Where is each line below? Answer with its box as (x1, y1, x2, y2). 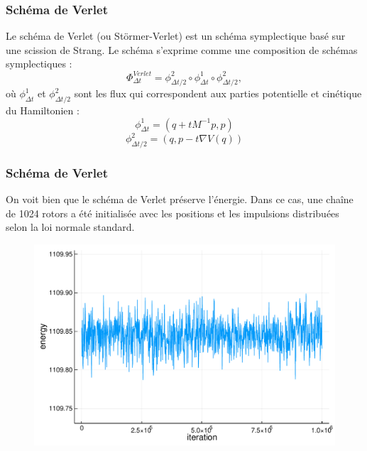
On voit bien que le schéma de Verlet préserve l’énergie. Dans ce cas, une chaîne (6, 192, 354, 207)
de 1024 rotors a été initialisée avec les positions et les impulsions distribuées (6, 205, 339, 220)
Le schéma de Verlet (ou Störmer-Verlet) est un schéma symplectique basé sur (6, 28, 346, 43)
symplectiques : (6, 56, 72, 71)
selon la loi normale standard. (6, 219, 135, 234)
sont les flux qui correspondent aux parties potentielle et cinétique (74, 86, 362, 101)
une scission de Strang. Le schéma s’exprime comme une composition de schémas (6, 42, 358, 57)
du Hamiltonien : (6, 103, 80, 118)
